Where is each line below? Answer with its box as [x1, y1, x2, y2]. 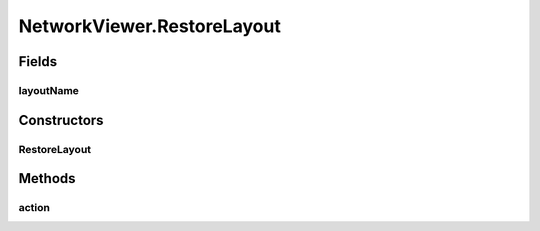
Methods [18, 170, 76, 187]
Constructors [18, 111, 104, 129]
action [18, 201, 50, 215]
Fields [18, 53, 58, 70]
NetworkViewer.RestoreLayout [18, 15, 282, 37]
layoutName [18, 83, 80, 97]
